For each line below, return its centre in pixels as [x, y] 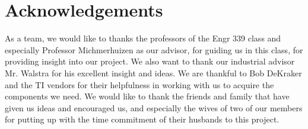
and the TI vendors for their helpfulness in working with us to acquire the [139, 84]
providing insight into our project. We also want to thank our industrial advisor [150, 61]
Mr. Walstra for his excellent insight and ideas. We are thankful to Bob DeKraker [153, 72]
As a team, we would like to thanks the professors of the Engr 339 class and [143, 38]
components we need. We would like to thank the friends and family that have [147, 96]
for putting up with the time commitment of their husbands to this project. [142, 119]
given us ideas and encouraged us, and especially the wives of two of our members [154, 107]
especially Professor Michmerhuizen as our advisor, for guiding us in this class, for [154, 49]
